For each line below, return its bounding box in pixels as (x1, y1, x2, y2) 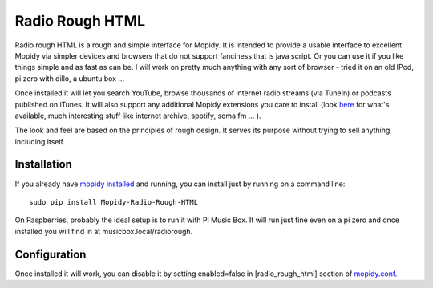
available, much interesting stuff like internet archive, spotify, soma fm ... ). (14, 111, 261, 120)
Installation (14, 157, 72, 172)
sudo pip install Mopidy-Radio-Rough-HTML (29, 197, 199, 206)
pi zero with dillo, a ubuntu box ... (14, 73, 125, 83)
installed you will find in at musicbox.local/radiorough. (14, 226, 193, 236)
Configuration (14, 247, 87, 261)
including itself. (14, 136, 66, 146)
